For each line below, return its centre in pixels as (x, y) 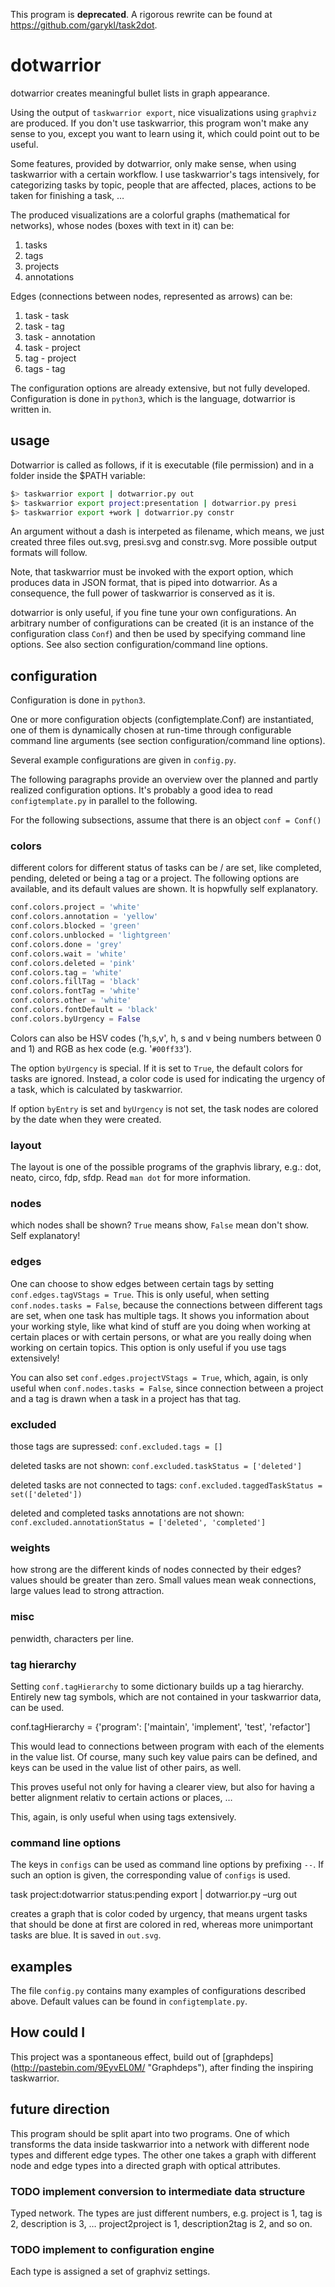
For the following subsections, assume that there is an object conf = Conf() (166, 820)
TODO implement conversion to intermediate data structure (158, 2191)
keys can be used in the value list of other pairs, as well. (126, 1767)
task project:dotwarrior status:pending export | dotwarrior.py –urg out (154, 1895)
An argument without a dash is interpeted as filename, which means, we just (167, 531)
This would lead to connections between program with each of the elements (167, 1746)
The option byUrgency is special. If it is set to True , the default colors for (156, 1068)
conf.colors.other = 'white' (71, 1000)
